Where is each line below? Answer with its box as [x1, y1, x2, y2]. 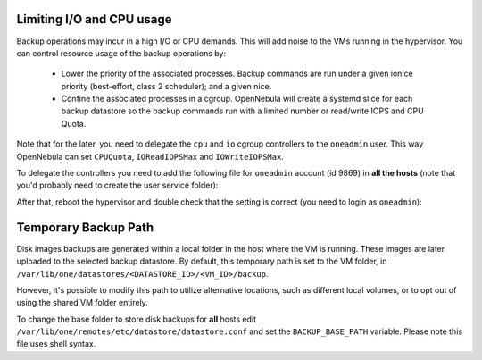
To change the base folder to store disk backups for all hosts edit [16, 314, 257, 324]
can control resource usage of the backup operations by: [16, 47, 227, 58]
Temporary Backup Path [16, 220, 154, 235]
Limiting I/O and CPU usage [16, 12, 173, 27]
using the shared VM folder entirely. [16, 297, 149, 308]
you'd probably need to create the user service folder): [16, 180, 219, 191]
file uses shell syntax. [16, 339, 96, 349]
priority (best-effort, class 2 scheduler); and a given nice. [61, 80, 272, 91]
